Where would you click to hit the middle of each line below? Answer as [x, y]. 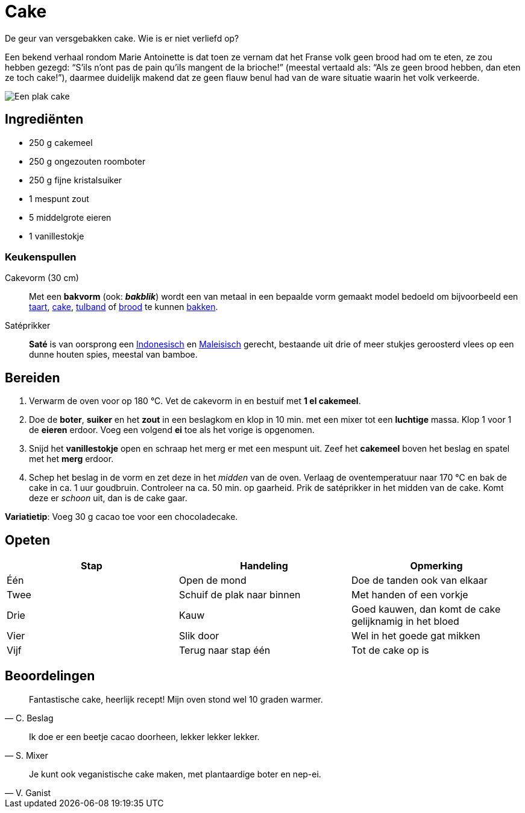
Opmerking [436, 566]
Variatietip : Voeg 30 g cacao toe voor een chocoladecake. [121, 517]
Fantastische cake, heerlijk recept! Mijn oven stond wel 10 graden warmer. [176, 699]
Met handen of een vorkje [410, 595]
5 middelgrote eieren [70, 217]
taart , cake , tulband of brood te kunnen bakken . [124, 307]
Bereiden [33, 378]
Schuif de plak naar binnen [240, 595]
